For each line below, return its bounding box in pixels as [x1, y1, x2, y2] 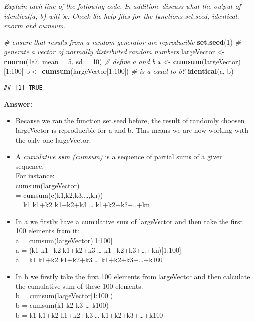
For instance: [15, 170, 55, 181]
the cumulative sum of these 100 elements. [15, 281, 143, 291]
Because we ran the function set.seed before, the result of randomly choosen [15, 115, 245, 126]
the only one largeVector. [15, 134, 91, 145]
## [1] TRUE [4, 84, 43, 92]
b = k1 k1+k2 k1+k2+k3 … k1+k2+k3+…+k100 [15, 310, 163, 320]
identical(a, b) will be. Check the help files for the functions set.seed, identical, [4, 10, 239, 21]
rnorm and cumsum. [4, 20, 65, 31]
